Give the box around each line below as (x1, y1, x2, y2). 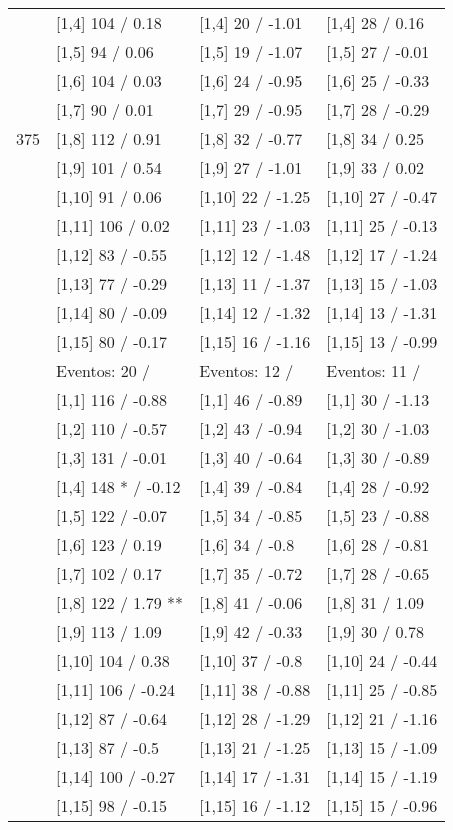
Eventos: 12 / (199, 359, 294, 382)
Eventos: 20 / (56, 359, 151, 382)
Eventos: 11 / (326, 359, 421, 382)
